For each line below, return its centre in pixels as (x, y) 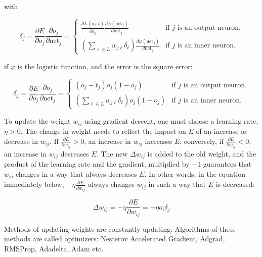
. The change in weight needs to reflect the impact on (103, 131)
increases (159, 141)
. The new (112, 153)
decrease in (21, 141)
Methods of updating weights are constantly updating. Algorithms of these (120, 228)
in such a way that (177, 184)
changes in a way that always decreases (76, 173)
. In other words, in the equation (195, 173)
